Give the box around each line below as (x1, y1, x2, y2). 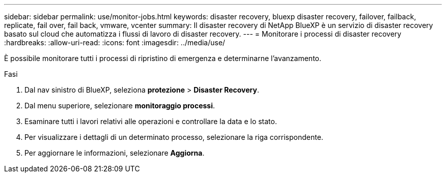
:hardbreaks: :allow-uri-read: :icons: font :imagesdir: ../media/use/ (4, 38, 226, 47)
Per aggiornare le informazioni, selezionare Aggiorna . (24, 149, 205, 157)
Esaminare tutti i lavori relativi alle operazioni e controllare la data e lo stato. (24, 117, 277, 126)
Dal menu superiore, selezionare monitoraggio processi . (24, 101, 215, 110)
